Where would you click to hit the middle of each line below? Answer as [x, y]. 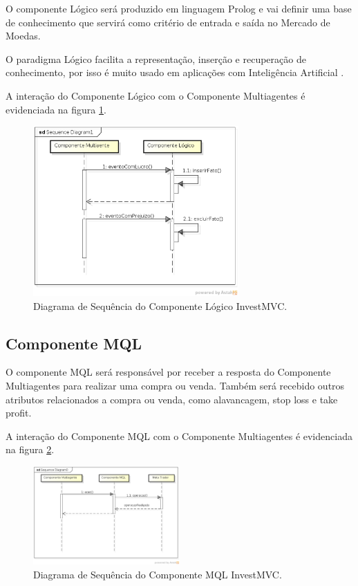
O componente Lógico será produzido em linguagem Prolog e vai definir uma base [179, 8]
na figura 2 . [30, 449]
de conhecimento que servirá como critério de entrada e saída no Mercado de [168, 22]
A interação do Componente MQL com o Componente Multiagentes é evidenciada [179, 436]
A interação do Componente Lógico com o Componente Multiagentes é [156, 95]
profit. [19, 413]
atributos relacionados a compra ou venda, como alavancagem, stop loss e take [172, 399]
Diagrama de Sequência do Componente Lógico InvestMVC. [160, 305]
